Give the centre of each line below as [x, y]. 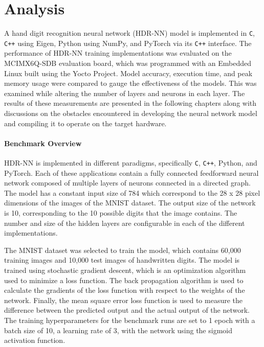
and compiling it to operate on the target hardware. [85, 123]
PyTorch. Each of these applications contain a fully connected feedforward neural [131, 172]
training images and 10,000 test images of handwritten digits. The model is [122, 260]
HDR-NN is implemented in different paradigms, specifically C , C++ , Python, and [131, 162]
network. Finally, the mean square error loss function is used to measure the [123, 300]
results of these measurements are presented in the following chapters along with [130, 103]
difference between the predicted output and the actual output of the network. [127, 310]
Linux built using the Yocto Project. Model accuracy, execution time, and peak [128, 73]
